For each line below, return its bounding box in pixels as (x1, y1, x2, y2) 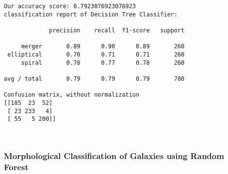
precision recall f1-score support (49, 27, 185, 34)
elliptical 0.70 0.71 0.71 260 (7, 51, 185, 58)
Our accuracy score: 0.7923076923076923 (4, 3, 136, 10)
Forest (4, 161, 29, 173)
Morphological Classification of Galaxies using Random (4, 150, 224, 162)
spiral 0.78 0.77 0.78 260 (21, 59, 185, 66)
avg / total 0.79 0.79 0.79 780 (4, 75, 185, 82)
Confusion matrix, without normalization (4, 91, 140, 99)
